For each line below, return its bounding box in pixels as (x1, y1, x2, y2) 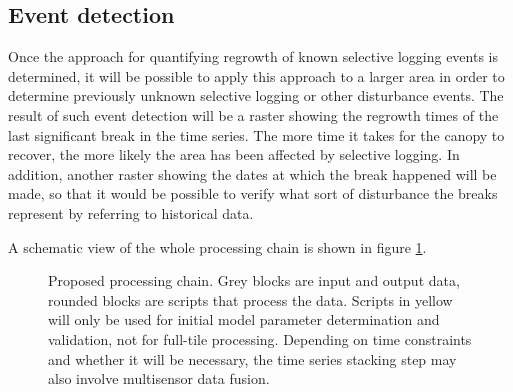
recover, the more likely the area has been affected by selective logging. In (8, 144, 460, 165)
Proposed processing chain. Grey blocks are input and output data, (48, 270, 460, 291)
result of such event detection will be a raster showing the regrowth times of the (8, 104, 499, 125)
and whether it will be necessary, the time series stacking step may (48, 348, 457, 369)
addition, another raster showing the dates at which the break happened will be (8, 163, 497, 184)
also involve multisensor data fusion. (48, 368, 270, 389)
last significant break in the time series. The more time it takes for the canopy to (8, 124, 505, 145)
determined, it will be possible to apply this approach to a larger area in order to (8, 65, 505, 86)
